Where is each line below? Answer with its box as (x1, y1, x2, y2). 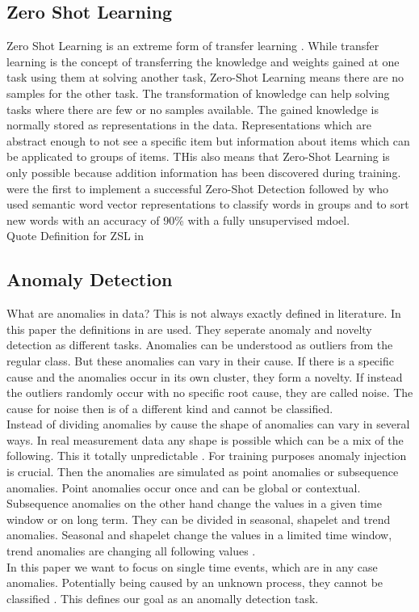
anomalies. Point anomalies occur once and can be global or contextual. (6, 479, 361, 496)
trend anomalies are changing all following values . (6, 542, 256, 559)
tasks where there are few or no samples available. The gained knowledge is (6, 100, 379, 117)
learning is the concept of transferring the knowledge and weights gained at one (6, 53, 400, 70)
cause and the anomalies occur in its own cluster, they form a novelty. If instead (6, 368, 403, 385)
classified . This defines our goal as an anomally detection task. (6, 589, 319, 606)
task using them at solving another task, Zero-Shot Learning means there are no (6, 69, 404, 86)
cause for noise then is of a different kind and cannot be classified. (6, 399, 333, 416)
